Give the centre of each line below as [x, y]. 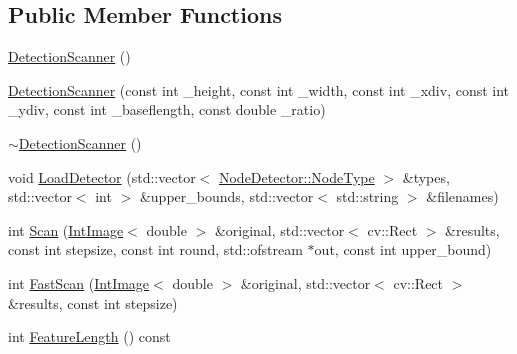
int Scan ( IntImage [66, 229]
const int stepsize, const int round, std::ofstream [155, 249]
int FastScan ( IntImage [79, 282]
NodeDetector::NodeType [296, 176]
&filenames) [462, 196]
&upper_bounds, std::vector [226, 196]
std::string [367, 196]
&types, [426, 176]
